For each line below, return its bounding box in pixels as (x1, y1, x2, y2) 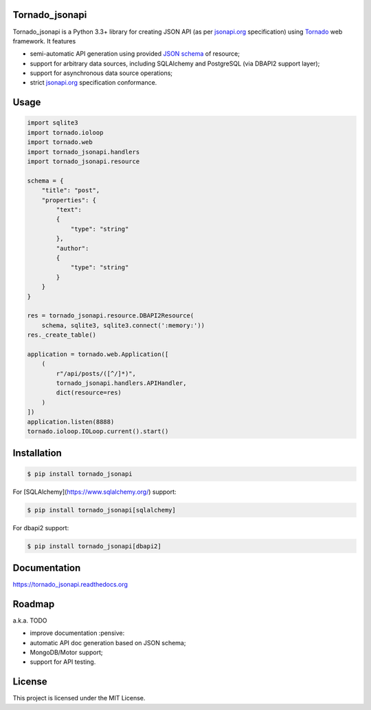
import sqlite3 (27, 119, 78, 127)
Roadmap (12, 598, 55, 609)
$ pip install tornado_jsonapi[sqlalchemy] (27, 506, 177, 514)
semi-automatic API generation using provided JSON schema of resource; (30, 50, 240, 58)
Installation (12, 448, 62, 459)
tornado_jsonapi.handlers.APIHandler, (56, 379, 187, 387)
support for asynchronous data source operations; (30, 69, 173, 77)
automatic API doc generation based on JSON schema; (30, 638, 186, 647)
